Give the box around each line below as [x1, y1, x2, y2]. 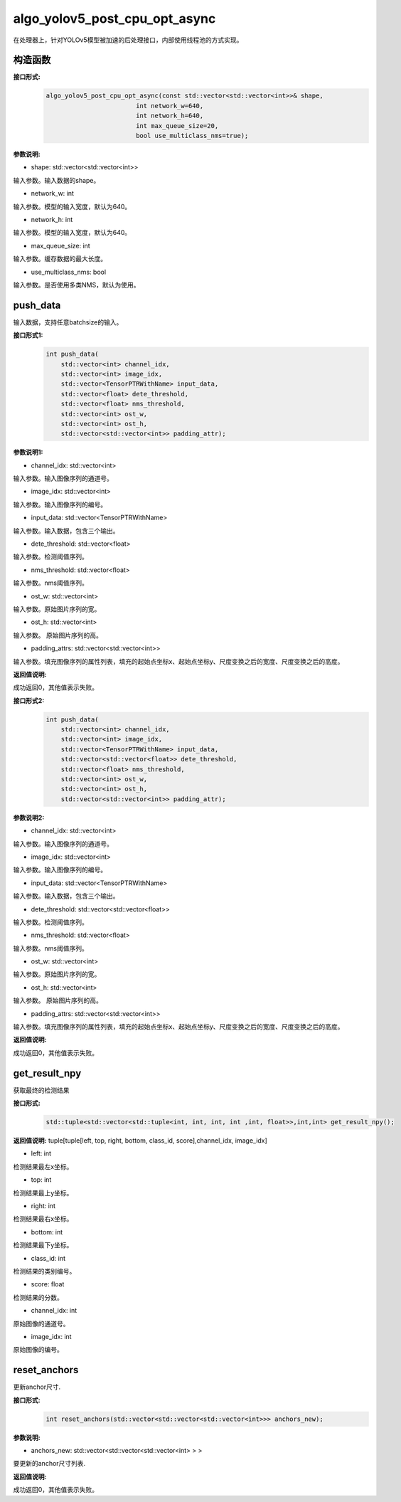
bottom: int [31, 1227, 63, 1236]
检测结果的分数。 [13, 1293, 63, 1301]
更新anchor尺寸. [13, 1382, 61, 1391]
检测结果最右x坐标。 [13, 1215, 73, 1223]
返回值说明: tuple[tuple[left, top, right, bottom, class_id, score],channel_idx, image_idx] [13, 1136, 268, 1145]
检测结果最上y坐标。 [13, 1188, 73, 1197]
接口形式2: [13, 696, 45, 704]
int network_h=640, [135, 112, 204, 120]
